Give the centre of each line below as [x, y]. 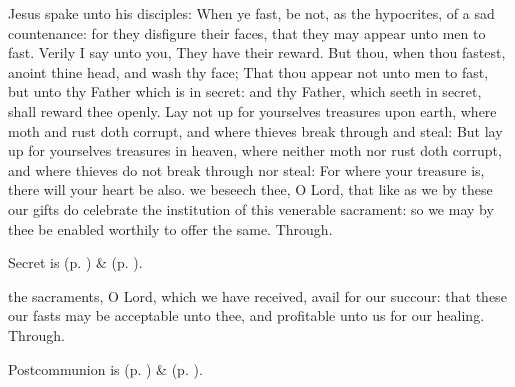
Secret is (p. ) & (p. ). [75, 262]
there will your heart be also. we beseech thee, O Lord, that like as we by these [250, 189]
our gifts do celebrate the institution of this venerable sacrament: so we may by [251, 208]
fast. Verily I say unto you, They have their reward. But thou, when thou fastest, [257, 52]
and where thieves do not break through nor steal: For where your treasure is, [246, 169]
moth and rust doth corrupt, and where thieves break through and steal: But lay [255, 130]
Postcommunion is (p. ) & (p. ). [105, 368]
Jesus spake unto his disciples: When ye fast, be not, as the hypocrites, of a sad [251, 13]
